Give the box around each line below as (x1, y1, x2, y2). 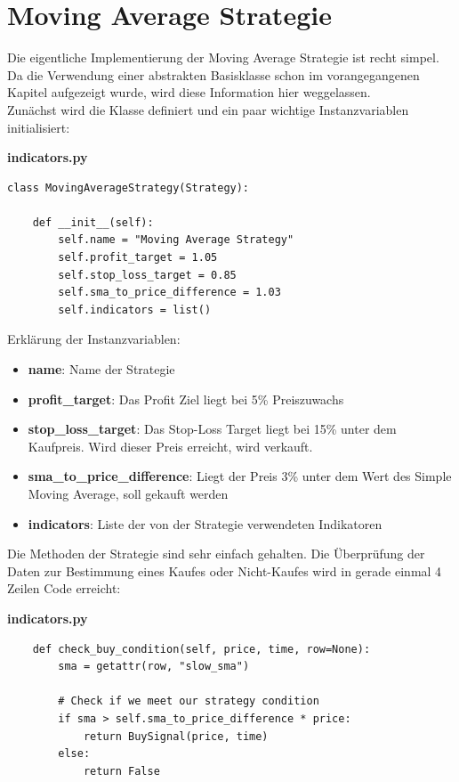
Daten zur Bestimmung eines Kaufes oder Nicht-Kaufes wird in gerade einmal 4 (7, 561, 442, 580)
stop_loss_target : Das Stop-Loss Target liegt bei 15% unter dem (28, 420, 397, 438)
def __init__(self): (32, 216, 154, 229)
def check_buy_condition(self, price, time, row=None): (32, 642, 371, 656)
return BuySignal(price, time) (83, 729, 269, 743)
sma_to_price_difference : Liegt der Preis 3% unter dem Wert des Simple (28, 467, 452, 485)
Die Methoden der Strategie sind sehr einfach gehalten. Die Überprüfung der (7, 544, 425, 563)
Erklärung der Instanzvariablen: (7, 330, 181, 348)
